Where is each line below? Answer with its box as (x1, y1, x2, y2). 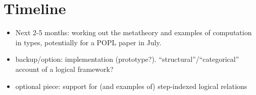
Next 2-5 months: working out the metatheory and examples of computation (15, 27, 252, 38)
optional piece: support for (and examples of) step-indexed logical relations (15, 80, 247, 91)
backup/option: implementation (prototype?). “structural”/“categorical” (15, 54, 239, 64)
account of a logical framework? (15, 63, 114, 74)
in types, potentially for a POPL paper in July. (15, 37, 162, 47)
